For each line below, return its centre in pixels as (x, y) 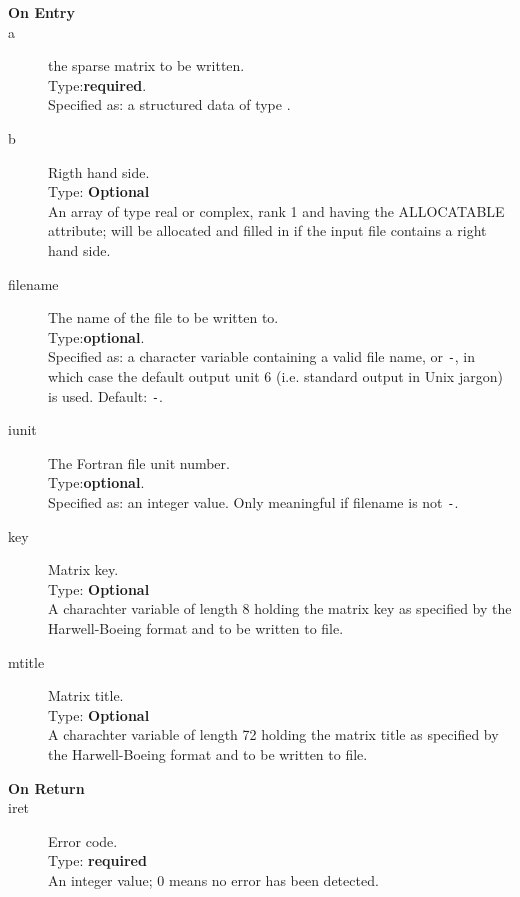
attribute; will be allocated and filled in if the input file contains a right (267, 230)
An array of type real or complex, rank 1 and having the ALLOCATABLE (276, 210)
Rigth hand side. (99, 171)
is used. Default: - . (105, 395)
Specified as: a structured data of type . (169, 104)
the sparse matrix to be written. (146, 65)
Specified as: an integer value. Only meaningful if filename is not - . (253, 502)
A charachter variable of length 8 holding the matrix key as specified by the (280, 608)
